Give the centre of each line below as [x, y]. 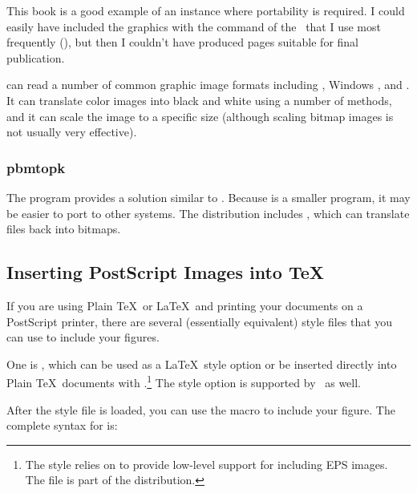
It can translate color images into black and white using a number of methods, [199, 100]
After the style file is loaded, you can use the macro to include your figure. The [201, 409]
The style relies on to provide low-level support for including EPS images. [206, 464]
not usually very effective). [72, 132]
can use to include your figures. [83, 337]
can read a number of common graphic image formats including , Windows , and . [208, 85]
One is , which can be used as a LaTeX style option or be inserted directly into [202, 364]
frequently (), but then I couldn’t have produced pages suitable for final [182, 42]
